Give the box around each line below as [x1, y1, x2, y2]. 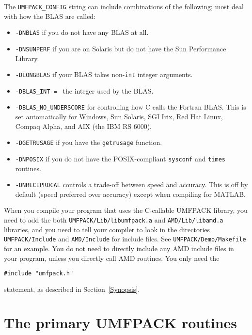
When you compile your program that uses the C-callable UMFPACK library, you [4, 205, 248, 215]
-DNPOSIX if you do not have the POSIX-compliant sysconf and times [15, 153, 225, 163]
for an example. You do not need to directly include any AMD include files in [4, 243, 234, 253]
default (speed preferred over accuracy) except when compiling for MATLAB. [15, 189, 246, 199]
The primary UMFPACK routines [4, 312, 237, 332]
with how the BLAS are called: [4, 11, 96, 21]
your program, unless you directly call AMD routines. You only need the [4, 253, 220, 263]
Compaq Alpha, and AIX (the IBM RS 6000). [15, 121, 152, 131]
